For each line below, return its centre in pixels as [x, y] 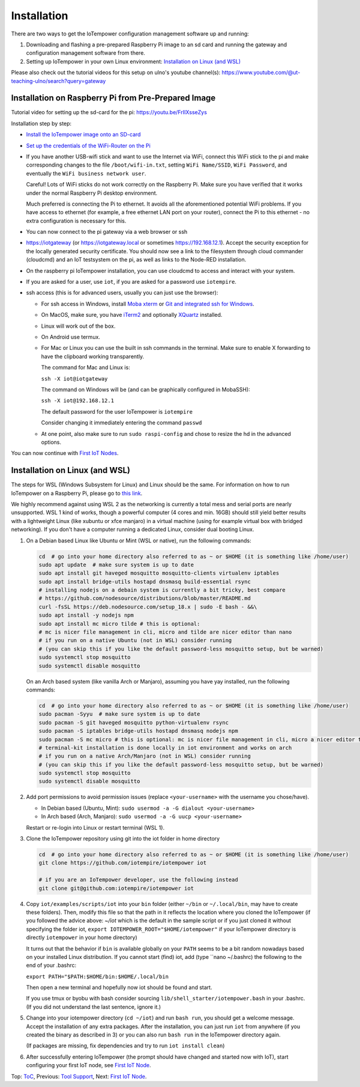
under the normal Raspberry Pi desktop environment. [92, 193]
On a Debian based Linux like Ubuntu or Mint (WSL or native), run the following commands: [139, 540]
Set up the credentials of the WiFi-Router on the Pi [88, 145]
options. [51, 442]
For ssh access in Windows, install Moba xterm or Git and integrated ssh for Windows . [148, 304]
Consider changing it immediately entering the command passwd [121, 423]
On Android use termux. [70, 337]
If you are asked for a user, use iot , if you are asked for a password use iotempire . [131, 282]
